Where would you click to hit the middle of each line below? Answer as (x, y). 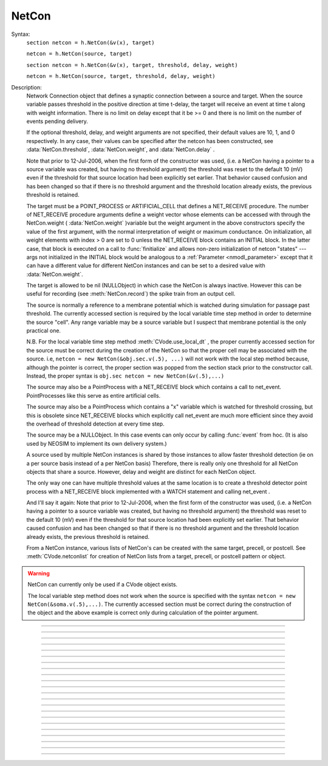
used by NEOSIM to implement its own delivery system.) (97, 443)
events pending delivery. (57, 121)
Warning (39, 573)
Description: (26, 87)
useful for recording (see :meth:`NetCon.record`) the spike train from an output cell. (131, 294)
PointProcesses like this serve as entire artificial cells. (94, 395)
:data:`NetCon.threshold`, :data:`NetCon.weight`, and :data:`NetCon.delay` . (121, 150)
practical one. (43, 331)
